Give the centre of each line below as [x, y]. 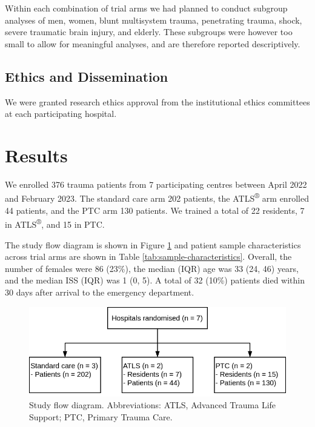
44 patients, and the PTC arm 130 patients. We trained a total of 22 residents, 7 [155, 210]
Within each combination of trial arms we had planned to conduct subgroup [146, 8]
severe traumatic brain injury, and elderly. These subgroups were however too [149, 32]
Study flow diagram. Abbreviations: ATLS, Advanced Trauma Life [153, 405]
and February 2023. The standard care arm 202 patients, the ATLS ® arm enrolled [157, 197]
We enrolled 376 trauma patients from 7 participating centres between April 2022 [156, 184]
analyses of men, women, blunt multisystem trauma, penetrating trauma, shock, [154, 20]
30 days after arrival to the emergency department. [100, 292]
